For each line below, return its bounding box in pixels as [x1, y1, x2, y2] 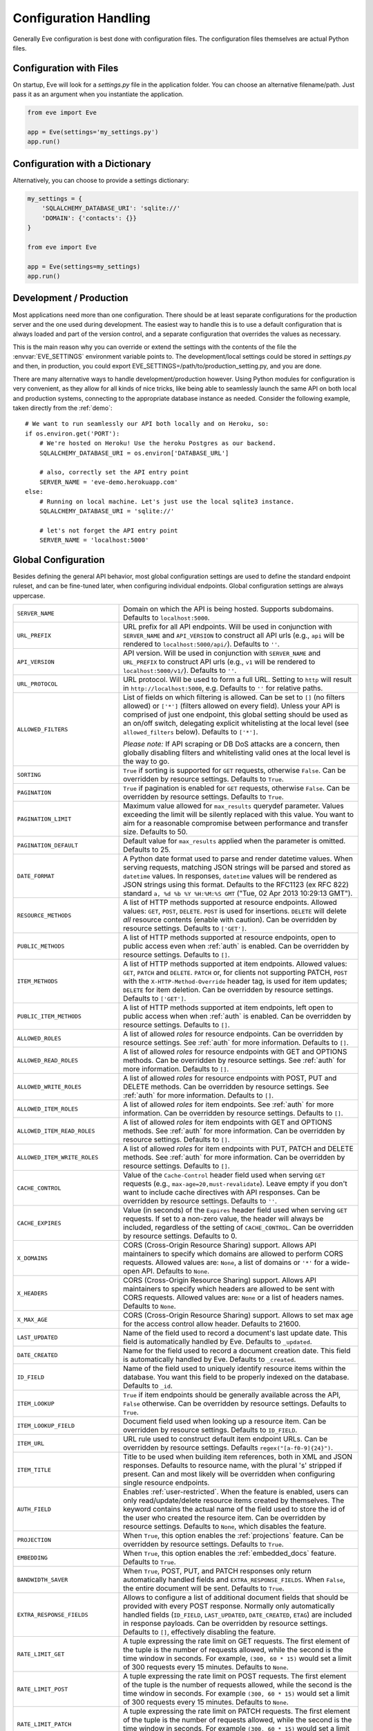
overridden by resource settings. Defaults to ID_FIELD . [123, 1425, 298, 1435]
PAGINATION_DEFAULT [17, 841, 79, 849]
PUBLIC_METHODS [17, 942, 65, 950]
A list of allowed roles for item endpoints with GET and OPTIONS [123, 1118, 333, 1127]
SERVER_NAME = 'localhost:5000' [39, 537, 149, 544]
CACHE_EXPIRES [17, 1219, 61, 1227]
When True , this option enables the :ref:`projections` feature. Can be [123, 1531, 344, 1541]
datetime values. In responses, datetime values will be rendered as [123, 871, 338, 881]
